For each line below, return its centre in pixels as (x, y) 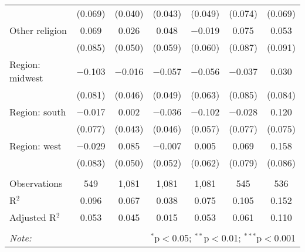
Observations (36, 183)
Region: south (38, 112)
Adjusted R (33, 217)
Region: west (35, 146)
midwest (26, 78)
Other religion (38, 30)
